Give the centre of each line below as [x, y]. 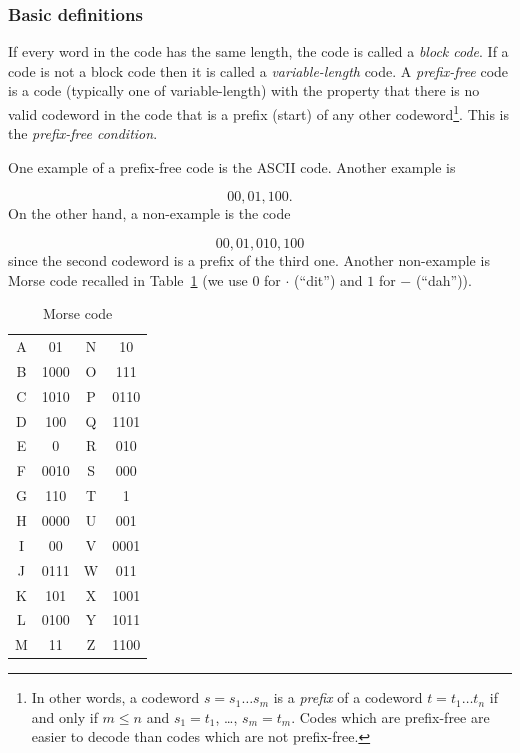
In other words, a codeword [115, 697]
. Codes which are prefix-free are [390, 716]
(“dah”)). [443, 279]
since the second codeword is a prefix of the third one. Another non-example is [249, 260]
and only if [64, 716]
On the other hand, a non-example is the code [149, 213]
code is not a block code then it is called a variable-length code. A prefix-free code [258, 70]
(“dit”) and [328, 279]
